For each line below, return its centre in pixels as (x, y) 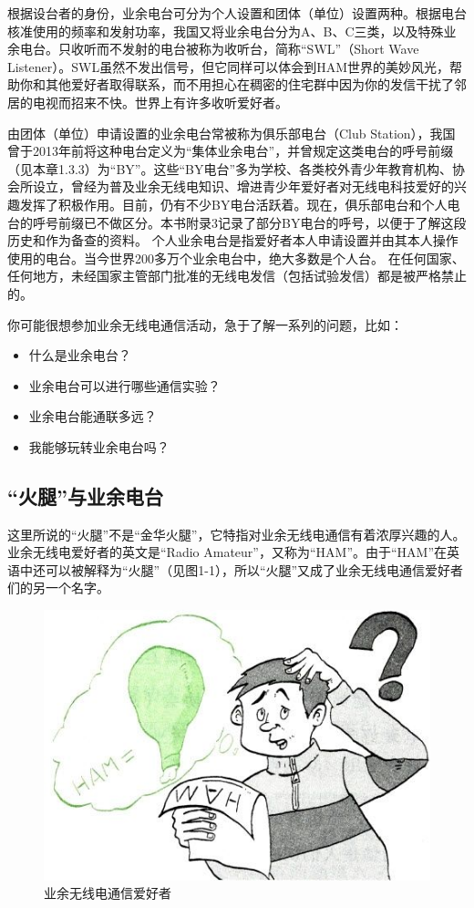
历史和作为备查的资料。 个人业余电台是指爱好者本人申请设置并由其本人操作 (233, 240)
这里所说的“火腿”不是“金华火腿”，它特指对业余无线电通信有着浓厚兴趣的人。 (237, 534)
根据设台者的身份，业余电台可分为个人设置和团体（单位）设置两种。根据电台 (237, 13)
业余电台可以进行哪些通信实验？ (124, 385)
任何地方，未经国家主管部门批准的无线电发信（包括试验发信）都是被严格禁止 (237, 276)
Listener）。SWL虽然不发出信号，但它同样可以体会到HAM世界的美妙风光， (229, 66)
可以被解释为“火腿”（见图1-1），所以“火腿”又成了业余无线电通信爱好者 (254, 569)
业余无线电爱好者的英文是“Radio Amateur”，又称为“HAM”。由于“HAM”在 (227, 552)
